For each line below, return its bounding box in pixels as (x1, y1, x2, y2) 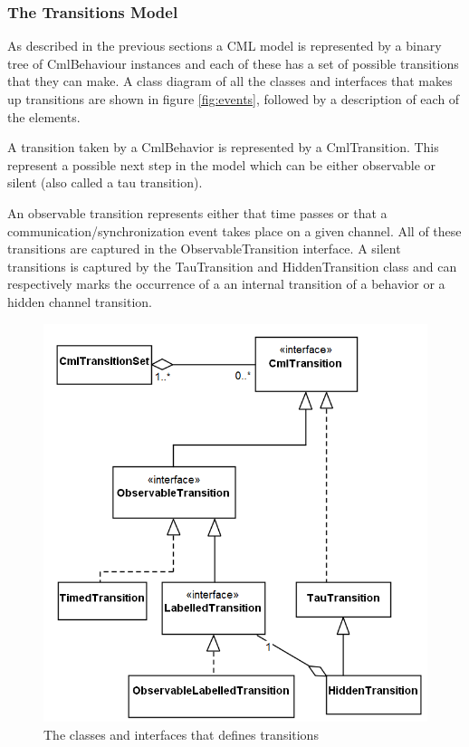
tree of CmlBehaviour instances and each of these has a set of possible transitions (7, 53, 459, 72)
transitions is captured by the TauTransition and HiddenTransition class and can (7, 256, 457, 275)
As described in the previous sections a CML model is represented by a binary (7, 36, 442, 55)
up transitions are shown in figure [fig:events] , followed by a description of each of (7, 90, 460, 108)
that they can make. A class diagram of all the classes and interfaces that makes (7, 72, 453, 91)
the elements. (7, 107, 81, 126)
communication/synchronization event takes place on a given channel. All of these (7, 221, 462, 240)
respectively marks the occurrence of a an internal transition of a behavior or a (7, 274, 445, 293)
